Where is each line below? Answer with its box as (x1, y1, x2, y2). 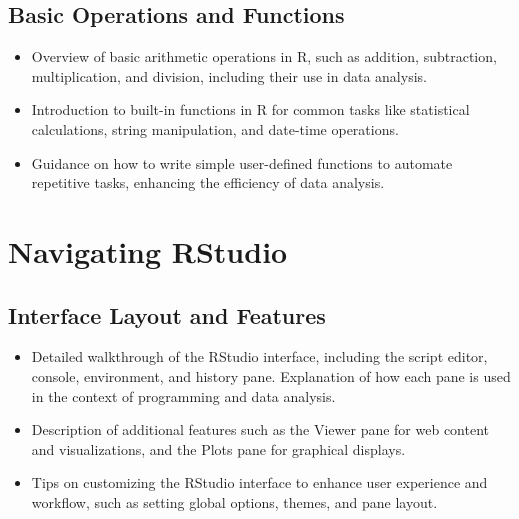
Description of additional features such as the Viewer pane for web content (31, 419, 489, 440)
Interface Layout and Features (8, 299, 326, 330)
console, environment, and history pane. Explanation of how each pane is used (31, 365, 511, 386)
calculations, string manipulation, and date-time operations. (31, 118, 399, 139)
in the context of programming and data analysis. (31, 385, 336, 406)
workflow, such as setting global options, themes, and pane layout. (31, 491, 438, 512)
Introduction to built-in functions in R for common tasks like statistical (31, 99, 470, 120)
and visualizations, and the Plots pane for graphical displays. (31, 438, 406, 459)
